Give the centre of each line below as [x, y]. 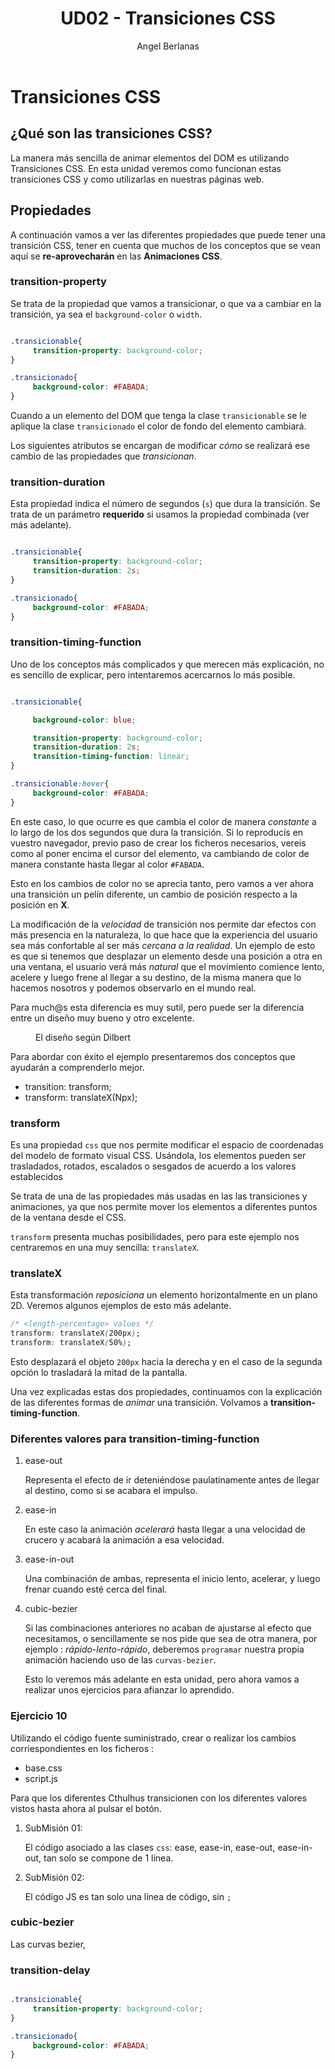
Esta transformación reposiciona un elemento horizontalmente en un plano [164, 1295]
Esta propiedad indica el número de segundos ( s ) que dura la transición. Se [165, 504]
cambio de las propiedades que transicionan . [103, 456]
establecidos [36, 1176]
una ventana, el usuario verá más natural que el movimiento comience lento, [167, 966]
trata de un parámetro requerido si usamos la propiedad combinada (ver [160, 514]
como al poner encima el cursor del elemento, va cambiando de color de [160, 853]
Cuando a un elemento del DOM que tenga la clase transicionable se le [158, 416]
